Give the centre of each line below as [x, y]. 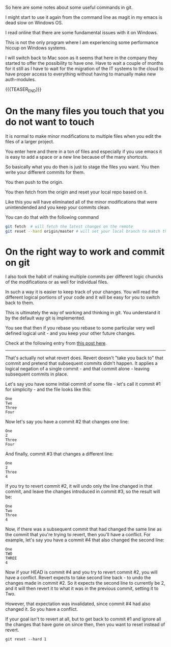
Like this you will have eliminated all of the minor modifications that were [81, 202]
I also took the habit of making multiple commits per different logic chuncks [84, 277]
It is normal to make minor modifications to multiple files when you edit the [83, 136]
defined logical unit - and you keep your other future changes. [70, 333]
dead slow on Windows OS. [34, 23]
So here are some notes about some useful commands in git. [69, 7]
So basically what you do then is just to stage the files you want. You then [82, 167]
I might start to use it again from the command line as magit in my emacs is [84, 17]
